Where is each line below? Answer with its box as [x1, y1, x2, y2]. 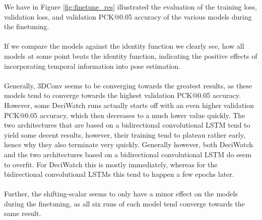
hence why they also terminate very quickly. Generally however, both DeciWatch [4, 139, 253, 150]
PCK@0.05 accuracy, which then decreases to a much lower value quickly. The [4, 109, 245, 120]
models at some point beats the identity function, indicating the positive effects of [4, 50, 257, 61]
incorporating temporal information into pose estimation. [4, 60, 180, 71]
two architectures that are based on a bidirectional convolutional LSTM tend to [4, 120, 250, 130]
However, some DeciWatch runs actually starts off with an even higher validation [4, 99, 254, 110]
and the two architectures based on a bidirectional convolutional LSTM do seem [4, 149, 251, 159]
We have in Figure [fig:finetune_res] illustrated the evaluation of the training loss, [4, 2, 257, 12]
